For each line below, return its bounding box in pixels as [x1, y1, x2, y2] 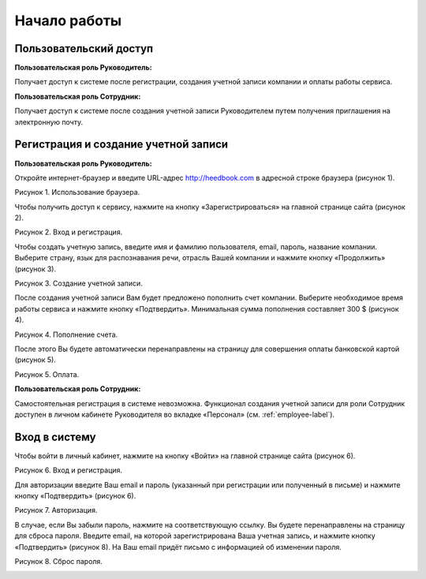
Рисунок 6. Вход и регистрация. [14, 465, 122, 475]
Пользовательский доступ [14, 42, 154, 55]
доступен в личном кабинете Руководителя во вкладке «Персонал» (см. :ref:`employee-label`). [14, 409, 335, 419]
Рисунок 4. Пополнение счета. [14, 330, 118, 339]
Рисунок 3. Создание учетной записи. [14, 278, 144, 288]
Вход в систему [14, 430, 96, 443]
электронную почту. [14, 117, 83, 126]
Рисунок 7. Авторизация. [14, 506, 98, 515]
